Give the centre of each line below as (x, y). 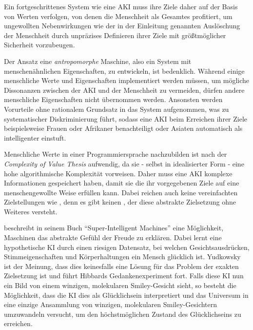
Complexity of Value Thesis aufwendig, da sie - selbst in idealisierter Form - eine (124, 163)
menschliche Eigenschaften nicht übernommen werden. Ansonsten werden (113, 99)
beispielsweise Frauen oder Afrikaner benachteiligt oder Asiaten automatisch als (123, 128)
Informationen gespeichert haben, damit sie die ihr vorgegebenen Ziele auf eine (122, 183)
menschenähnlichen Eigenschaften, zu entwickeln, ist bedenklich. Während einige (124, 71)
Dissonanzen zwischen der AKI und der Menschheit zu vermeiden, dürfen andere (124, 90)
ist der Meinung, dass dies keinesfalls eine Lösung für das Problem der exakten (121, 266)
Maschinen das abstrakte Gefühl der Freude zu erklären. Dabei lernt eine (113, 237)
